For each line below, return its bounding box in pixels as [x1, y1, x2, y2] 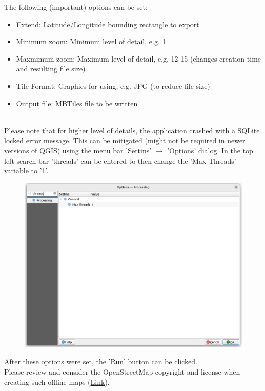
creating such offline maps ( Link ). [4, 376, 110, 387]
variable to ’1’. [4, 165, 49, 176]
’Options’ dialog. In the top [167, 145, 253, 155]
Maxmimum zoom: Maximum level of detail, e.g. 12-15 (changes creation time [16, 53, 261, 64]
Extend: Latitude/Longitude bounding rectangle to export [16, 18, 199, 29]
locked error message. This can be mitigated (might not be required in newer [4, 135, 246, 146]
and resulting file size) [16, 63, 86, 74]
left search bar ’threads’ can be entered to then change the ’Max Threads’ [4, 155, 236, 166]
